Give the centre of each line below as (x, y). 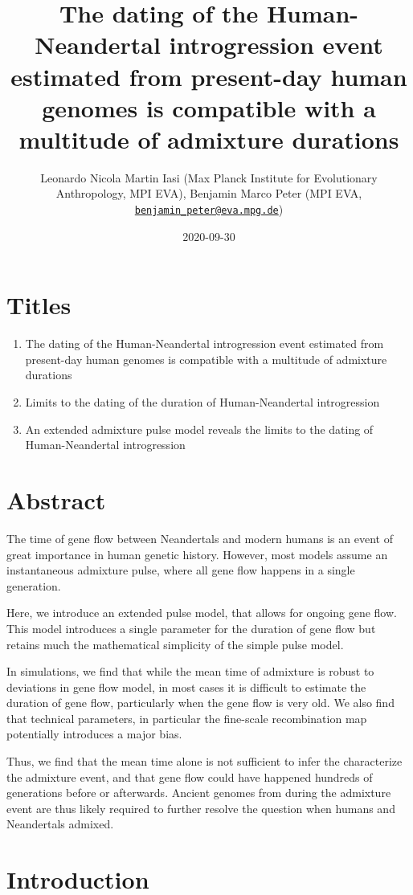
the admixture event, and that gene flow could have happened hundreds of (190, 776)
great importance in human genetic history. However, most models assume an (197, 554)
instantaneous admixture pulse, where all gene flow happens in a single (181, 570)
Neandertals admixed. (60, 824)
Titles (39, 305)
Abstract (56, 500)
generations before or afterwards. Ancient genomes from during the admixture (199, 793)
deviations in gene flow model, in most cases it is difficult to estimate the (186, 687)
